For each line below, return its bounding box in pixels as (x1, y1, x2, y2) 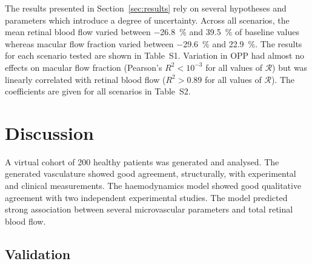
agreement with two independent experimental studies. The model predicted (5, 191, 288, 203)
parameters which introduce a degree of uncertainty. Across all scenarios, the (5, 13, 290, 26)
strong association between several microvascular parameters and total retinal (5, 203, 293, 216)
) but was (272, 61, 308, 73)
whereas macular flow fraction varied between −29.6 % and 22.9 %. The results (5, 37, 302, 50)
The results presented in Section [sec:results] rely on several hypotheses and (5, 2, 287, 14)
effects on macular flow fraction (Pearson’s (5, 61, 162, 73)
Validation (5, 244, 71, 263)
